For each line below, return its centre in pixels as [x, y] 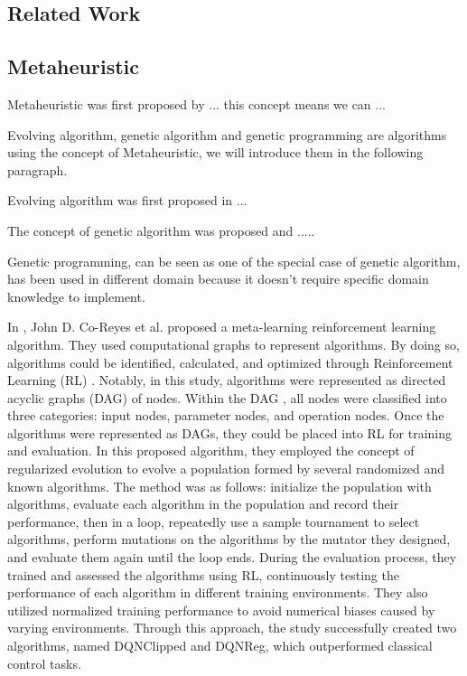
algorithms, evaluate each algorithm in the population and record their [203, 504]
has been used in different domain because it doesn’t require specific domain [218, 279]
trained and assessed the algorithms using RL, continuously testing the [203, 574]
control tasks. [44, 663]
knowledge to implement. [76, 296]
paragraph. [37, 169]
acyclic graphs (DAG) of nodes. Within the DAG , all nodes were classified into [227, 397]
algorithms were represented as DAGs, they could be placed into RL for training [229, 432]
